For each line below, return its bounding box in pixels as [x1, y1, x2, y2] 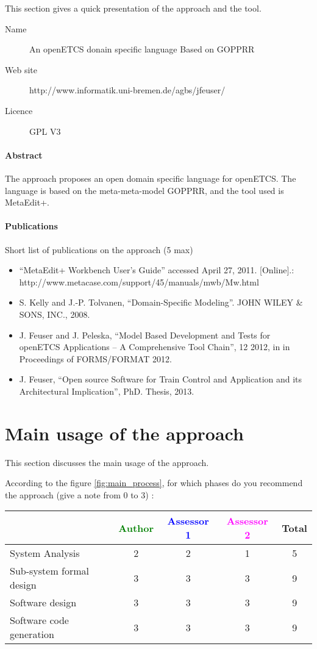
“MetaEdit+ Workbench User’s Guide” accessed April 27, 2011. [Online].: [19, 264, 294, 276]
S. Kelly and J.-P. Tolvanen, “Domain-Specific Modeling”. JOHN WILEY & [19, 296, 303, 309]
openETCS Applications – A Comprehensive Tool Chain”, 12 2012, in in [19, 340, 290, 353]
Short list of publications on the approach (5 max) [5, 243, 193, 256]
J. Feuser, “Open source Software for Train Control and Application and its [19, 373, 302, 385]
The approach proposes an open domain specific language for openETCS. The [5, 171, 296, 184]
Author [118, 520, 154, 535]
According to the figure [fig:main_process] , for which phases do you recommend [5, 476, 303, 489]
